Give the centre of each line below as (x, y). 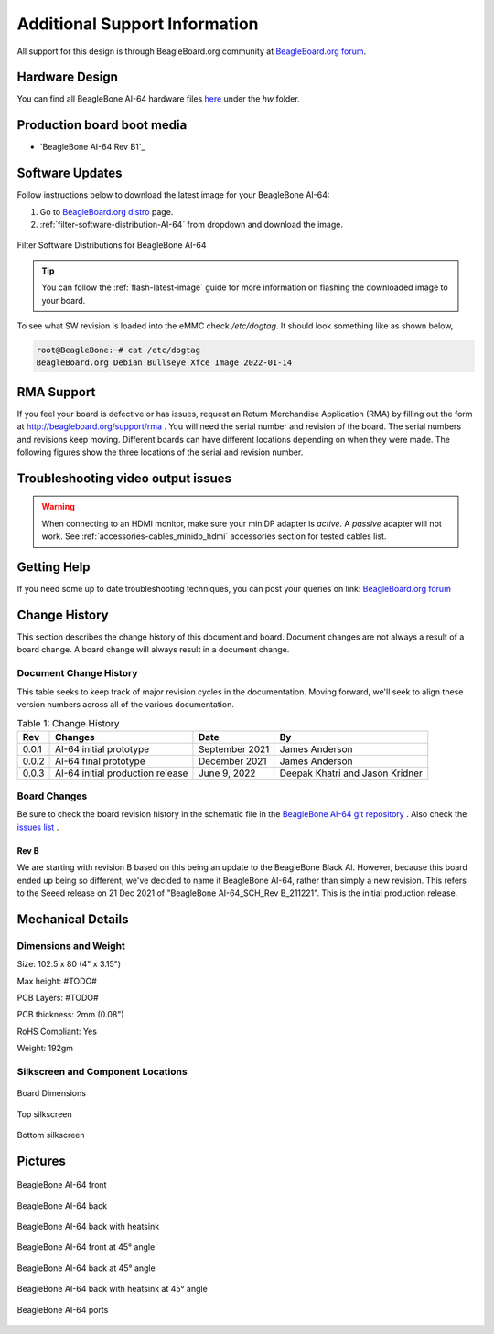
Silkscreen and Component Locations (102, 1071)
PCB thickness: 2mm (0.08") (70, 1015)
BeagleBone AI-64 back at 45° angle (86, 1268)
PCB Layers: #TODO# (58, 997)
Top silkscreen (44, 1114)
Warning (58, 507)
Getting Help (54, 567)
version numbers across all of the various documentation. (126, 704)
